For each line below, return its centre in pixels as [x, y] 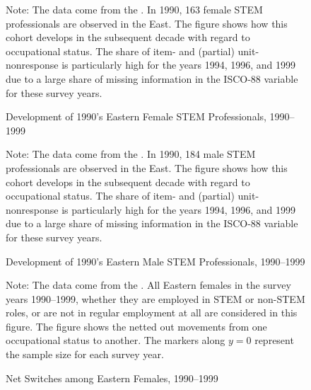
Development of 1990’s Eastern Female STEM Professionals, [136, 116]
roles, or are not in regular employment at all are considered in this [152, 312]
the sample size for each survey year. [85, 354]
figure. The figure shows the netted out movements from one [136, 326]
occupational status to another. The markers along [116, 340]
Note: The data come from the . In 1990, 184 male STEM [131, 154]
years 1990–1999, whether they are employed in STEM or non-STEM [155, 298]
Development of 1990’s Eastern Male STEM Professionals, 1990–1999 [155, 261]
